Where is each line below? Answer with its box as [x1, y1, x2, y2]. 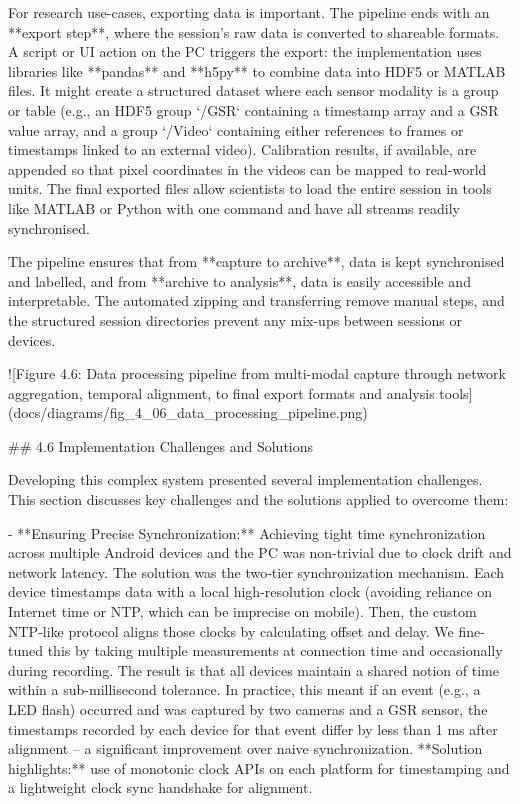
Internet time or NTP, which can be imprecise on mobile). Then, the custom [8, 601, 477, 622]
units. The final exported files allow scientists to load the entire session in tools [8, 178, 492, 199]
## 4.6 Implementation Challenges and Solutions [8, 435, 314, 456]
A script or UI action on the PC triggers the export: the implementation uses [8, 41, 482, 62]
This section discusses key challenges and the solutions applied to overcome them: [8, 489, 509, 510]
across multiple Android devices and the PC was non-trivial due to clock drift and [8, 542, 512, 563]
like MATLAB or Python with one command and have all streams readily [8, 197, 460, 218]
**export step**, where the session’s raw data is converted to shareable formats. [8, 21, 500, 42]
